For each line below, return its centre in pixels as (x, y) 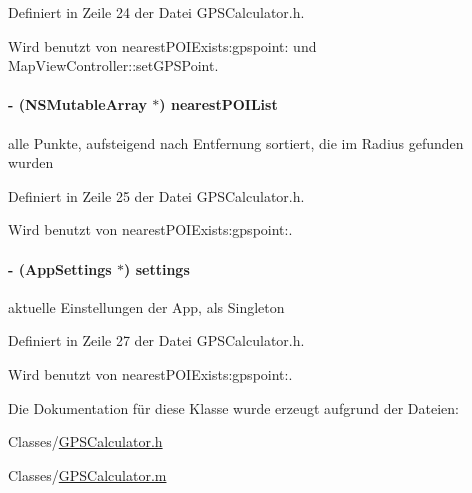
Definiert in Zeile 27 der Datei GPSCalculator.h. (156, 340)
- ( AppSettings (60, 268)
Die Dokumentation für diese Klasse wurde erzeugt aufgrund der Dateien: (233, 407)
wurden (31, 162)
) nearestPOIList (218, 104)
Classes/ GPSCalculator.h (85, 441)
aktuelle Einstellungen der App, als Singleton (146, 306)
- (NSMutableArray (77, 104)
